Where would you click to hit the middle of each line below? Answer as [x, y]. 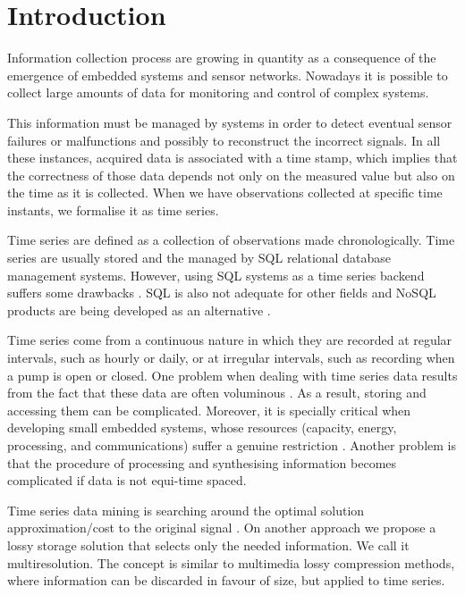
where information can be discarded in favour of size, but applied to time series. [226, 580]
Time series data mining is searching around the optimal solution [186, 510]
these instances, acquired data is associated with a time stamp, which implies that [232, 158]
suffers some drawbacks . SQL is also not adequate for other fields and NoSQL [222, 293]
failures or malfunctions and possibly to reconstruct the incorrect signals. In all [224, 140]
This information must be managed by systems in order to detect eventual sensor [230, 122]
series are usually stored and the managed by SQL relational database [199, 258]
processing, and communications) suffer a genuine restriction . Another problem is [232, 445]
